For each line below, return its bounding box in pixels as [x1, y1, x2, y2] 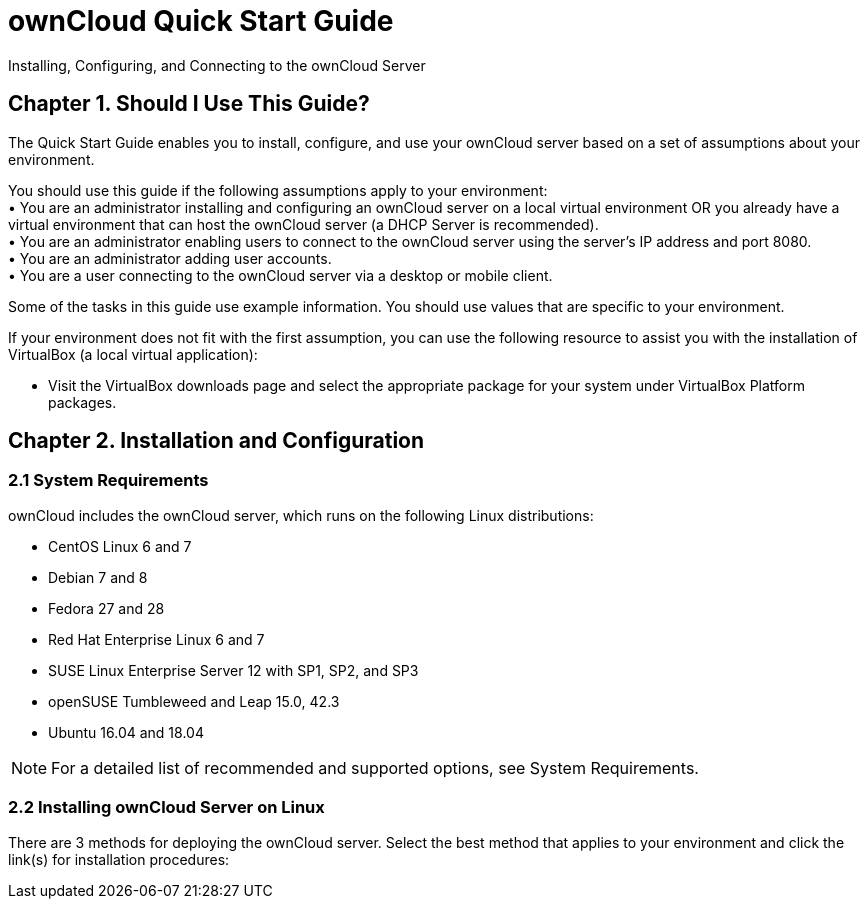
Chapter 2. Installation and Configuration [8, 428, 425, 454]
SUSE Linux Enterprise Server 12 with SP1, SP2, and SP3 [48, 661, 419, 679]
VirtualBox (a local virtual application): [8, 345, 258, 363]
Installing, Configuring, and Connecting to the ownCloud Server [8, 56, 426, 74]
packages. [48, 393, 117, 411]
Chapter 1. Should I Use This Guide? [8, 91, 370, 117]
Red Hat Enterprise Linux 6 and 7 [48, 630, 265, 648]
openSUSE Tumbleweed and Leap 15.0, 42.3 [48, 692, 340, 710]
